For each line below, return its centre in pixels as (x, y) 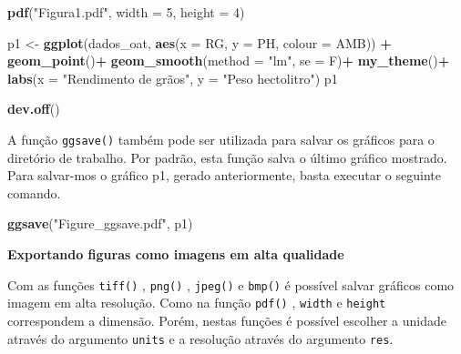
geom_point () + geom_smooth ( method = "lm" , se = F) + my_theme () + (229, 61)
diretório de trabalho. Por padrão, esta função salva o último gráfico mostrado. (227, 157)
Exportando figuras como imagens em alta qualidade (176, 254)
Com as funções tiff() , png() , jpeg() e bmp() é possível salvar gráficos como (231, 284)
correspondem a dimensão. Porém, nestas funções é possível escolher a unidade (227, 320)
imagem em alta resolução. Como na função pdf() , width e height (197, 303)
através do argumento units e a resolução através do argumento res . (200, 338)
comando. (34, 192)
